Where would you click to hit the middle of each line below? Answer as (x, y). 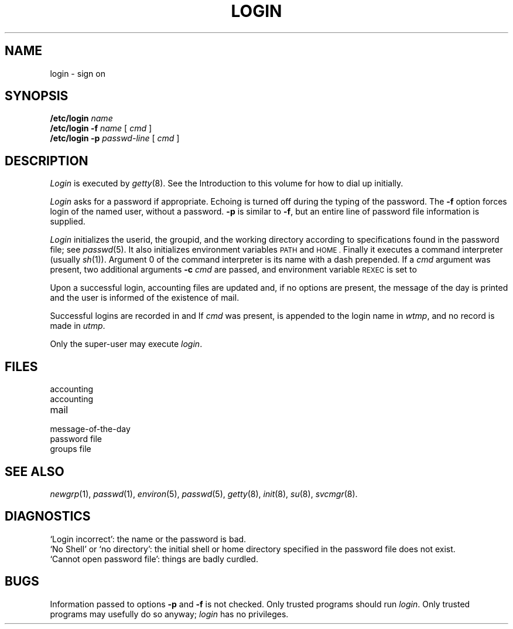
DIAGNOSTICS (48, 516)
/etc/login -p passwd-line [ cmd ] (115, 138)
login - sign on (78, 73)
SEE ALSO (35, 471)
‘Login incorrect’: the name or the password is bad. (148, 539)
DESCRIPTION (47, 161)
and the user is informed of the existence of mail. (145, 298)
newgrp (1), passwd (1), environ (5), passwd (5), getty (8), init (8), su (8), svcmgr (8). (204, 494)
